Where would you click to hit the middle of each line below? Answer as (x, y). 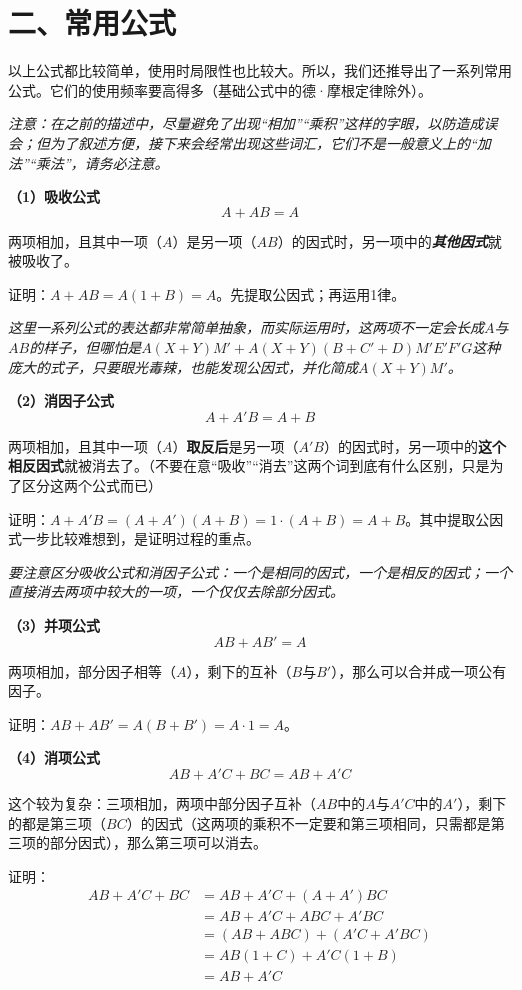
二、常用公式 (92, 22)
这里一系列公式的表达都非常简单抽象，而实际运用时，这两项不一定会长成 (246, 327)
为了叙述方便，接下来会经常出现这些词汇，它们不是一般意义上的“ (263, 142)
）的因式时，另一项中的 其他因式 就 (389, 240)
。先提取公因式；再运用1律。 (311, 293)
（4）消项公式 (54, 757)
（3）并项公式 (54, 625)
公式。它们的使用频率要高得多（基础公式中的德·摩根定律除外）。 (220, 89)
